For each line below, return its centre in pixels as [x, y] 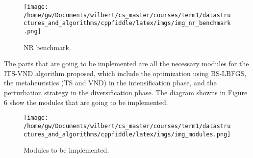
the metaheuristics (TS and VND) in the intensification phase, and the [110, 83]
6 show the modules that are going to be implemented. [86, 102]
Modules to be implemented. [66, 150]
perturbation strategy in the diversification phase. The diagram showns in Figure [126, 92]
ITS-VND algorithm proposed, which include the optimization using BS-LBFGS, [125, 73]
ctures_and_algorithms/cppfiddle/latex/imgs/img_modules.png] [127, 134]
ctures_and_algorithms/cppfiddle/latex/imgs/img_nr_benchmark [127, 23]
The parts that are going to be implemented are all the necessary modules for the [126, 64]
